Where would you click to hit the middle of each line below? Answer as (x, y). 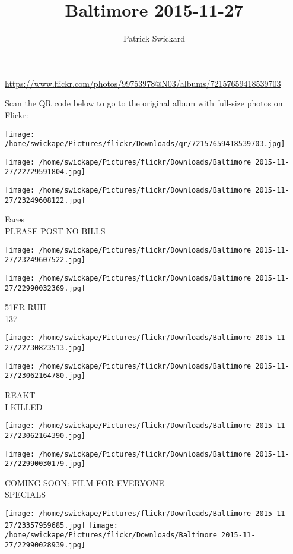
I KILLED (24, 406)
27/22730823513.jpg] (45, 348)
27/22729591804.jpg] (45, 172)
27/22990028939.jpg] (45, 545)
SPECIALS (26, 494)
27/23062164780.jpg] (45, 376)
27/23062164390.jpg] (45, 435)
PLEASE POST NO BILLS (55, 231)
